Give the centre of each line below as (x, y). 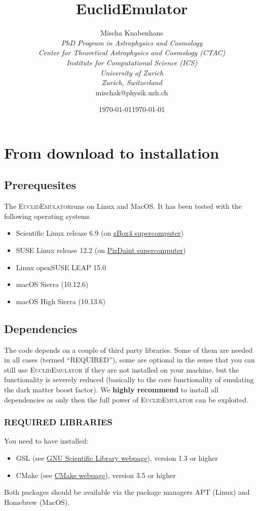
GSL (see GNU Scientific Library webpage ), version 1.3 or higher (117, 458)
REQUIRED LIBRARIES (58, 422)
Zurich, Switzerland (132, 82)
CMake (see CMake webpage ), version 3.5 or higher (96, 475)
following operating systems (47, 216)
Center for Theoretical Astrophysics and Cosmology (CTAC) (132, 52)
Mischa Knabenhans (132, 33)
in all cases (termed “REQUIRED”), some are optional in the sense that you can (129, 360)
